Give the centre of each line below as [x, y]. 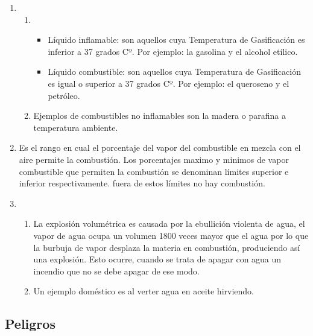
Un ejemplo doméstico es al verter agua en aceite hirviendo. [144, 291]
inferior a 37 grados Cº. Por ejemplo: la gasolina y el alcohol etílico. [173, 51]
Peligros [30, 324]
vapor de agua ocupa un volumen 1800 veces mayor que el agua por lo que [171, 235]
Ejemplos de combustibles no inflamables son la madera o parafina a [160, 116]
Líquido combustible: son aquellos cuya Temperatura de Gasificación [174, 71]
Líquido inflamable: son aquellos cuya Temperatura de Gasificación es [176, 40]
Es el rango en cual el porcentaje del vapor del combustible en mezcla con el [160, 147]
